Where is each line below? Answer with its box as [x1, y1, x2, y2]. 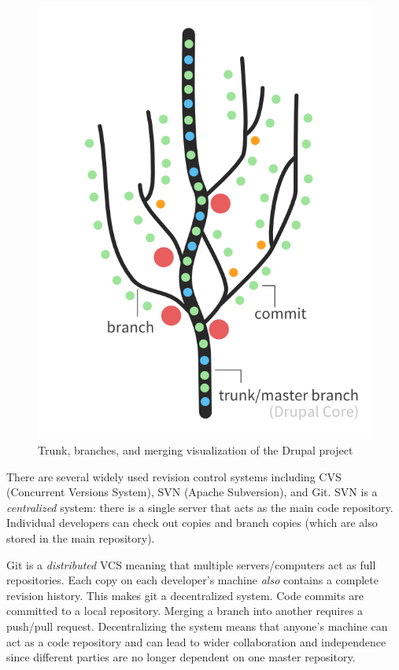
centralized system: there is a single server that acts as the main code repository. [6, 499, 393, 515]
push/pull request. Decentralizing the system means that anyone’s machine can [6, 618, 388, 635]
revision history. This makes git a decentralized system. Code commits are [6, 587, 364, 603]
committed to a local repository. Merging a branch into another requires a [6, 602, 364, 619]
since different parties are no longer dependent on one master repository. [6, 649, 356, 665]
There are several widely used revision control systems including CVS [6, 468, 342, 484]
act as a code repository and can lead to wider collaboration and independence [6, 633, 386, 650]
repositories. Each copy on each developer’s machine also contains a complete [6, 572, 379, 588]
